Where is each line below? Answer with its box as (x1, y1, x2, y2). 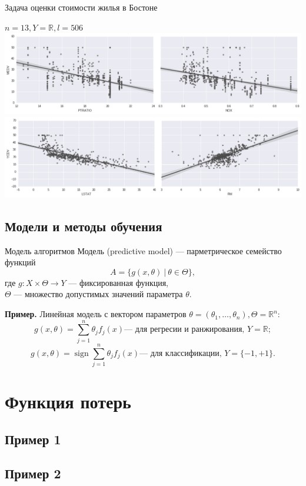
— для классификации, (139, 349, 222, 358)
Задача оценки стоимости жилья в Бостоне (5, 1, 158, 13)
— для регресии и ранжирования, (124, 325, 245, 334)
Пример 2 (5, 464, 61, 482)
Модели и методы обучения (5, 217, 162, 235)
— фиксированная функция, (68, 276, 169, 288)
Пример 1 (5, 430, 61, 448)
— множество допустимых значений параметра (14, 288, 183, 300)
